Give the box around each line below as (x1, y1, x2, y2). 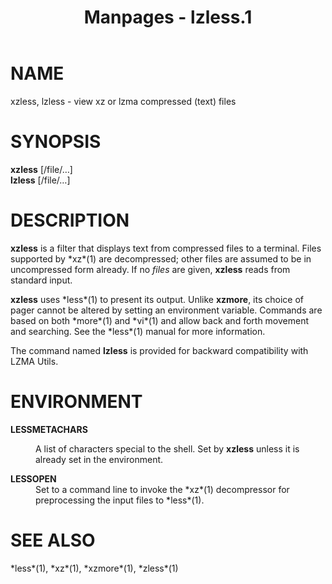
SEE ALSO (10, 529, 96, 551)
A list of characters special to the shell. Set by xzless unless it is (35, 442, 300, 455)
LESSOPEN (10, 472, 57, 485)
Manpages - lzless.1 (83, 6, 253, 29)
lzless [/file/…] (10, 174, 71, 186)
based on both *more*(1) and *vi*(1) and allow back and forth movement (10, 314, 310, 326)
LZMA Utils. (10, 355, 59, 367)
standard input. (10, 274, 73, 286)
